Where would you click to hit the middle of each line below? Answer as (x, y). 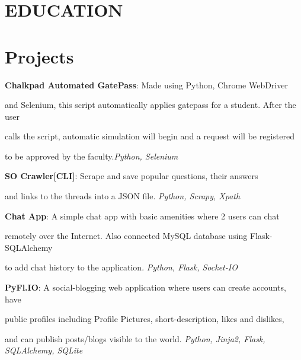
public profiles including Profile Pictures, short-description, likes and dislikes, (145, 319)
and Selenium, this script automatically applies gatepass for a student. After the (150, 105)
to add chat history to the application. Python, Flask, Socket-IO (121, 267)
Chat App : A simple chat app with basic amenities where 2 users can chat (142, 216)
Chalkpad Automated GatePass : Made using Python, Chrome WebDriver (146, 85)
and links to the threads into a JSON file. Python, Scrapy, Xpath (123, 196)
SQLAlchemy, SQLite (44, 350)
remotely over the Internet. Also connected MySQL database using (126, 236)
